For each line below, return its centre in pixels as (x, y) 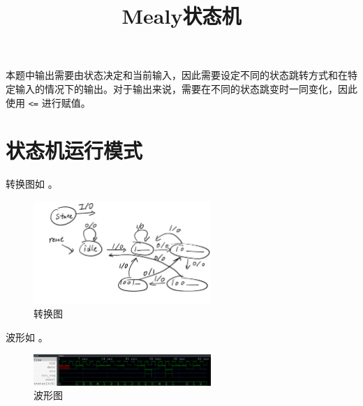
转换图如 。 (32, 184)
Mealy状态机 (181, 16)
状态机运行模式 (74, 150)
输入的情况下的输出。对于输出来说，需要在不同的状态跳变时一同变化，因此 (186, 88)
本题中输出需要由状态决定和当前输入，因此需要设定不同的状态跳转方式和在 (177, 75)
